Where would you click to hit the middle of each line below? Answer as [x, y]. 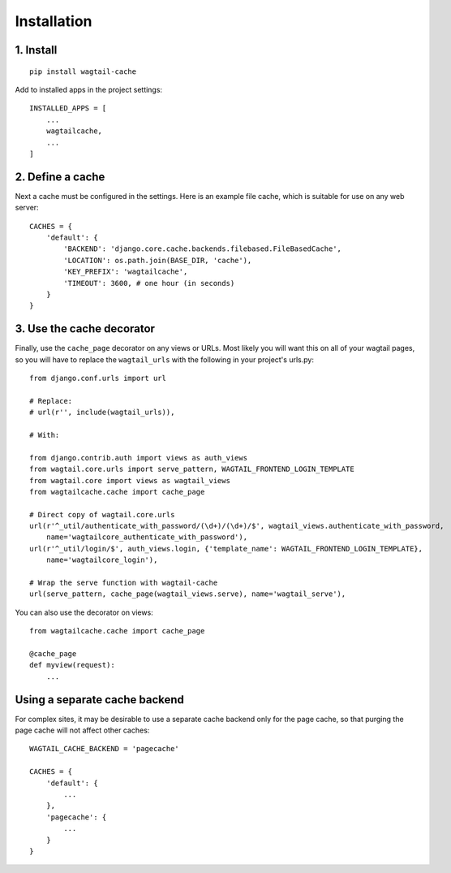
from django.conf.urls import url [98, 378]
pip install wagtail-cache [83, 71]
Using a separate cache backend [99, 700]
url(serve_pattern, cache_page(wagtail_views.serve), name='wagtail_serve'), [188, 594]
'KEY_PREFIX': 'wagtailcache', [126, 272]
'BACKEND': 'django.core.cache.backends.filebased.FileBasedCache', [203, 249]
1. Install [36, 50]
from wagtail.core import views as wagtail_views [130, 480]
